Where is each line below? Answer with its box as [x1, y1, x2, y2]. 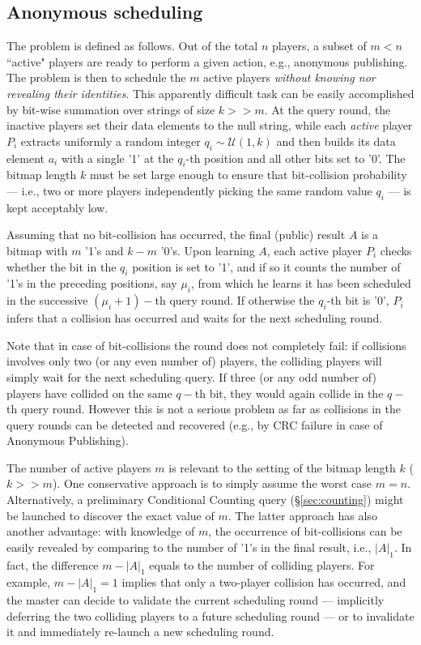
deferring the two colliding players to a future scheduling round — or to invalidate [6, 607, 415, 624]
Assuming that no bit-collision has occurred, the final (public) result [6, 226, 346, 243]
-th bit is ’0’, [326, 292, 389, 309]
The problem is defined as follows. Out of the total [6, 37, 258, 54]
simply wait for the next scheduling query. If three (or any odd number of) [6, 368, 376, 385]
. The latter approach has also [228, 506, 377, 523]
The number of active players [6, 459, 151, 476]
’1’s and [85, 241, 124, 258]
